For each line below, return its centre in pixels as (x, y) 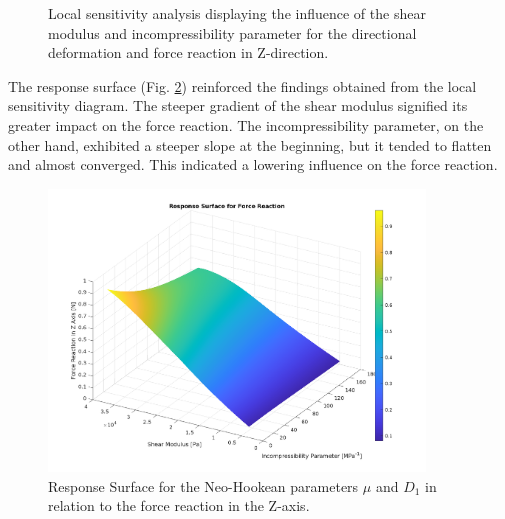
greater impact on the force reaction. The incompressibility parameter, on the (246, 124)
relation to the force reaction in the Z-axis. (179, 505)
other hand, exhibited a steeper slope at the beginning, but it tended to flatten (250, 144)
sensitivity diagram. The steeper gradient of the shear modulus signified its (238, 105)
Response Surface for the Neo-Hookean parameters (203, 485)
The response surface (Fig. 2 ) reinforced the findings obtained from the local (242, 85)
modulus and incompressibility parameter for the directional (232, 32)
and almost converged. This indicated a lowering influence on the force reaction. (253, 164)
